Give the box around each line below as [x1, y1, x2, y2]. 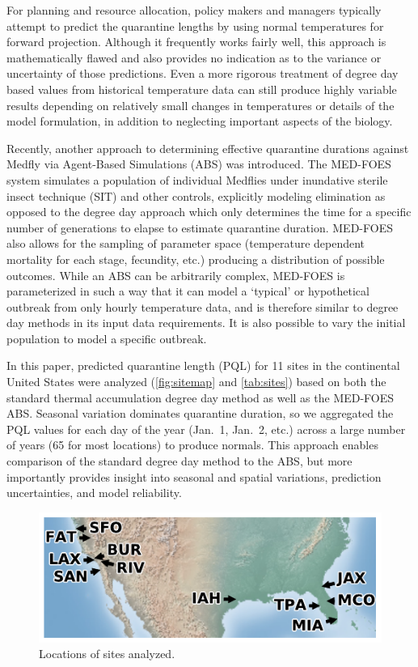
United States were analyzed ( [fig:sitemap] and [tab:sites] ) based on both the [6, 373, 386, 390]
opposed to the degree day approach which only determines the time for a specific [6, 203, 412, 220]
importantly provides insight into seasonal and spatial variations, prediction [6, 468, 382, 485]
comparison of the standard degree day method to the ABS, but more [6, 452, 353, 469]
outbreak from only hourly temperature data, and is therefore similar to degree [6, 298, 399, 315]
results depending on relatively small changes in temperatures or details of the [6, 96, 395, 113]
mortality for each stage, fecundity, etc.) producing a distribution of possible [6, 250, 385, 267]
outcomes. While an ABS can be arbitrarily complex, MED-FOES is [6, 266, 345, 283]
